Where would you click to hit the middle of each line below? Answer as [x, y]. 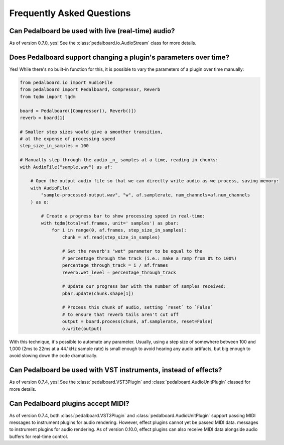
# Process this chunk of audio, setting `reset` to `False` [137, 307]
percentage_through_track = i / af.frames [115, 265]
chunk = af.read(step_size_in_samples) [111, 237]
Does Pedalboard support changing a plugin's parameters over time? [119, 57]
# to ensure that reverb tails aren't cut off [120, 314]
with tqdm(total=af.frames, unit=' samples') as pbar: [110, 223]
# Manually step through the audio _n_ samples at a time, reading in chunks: [119, 160]
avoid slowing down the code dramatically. [53, 356]
